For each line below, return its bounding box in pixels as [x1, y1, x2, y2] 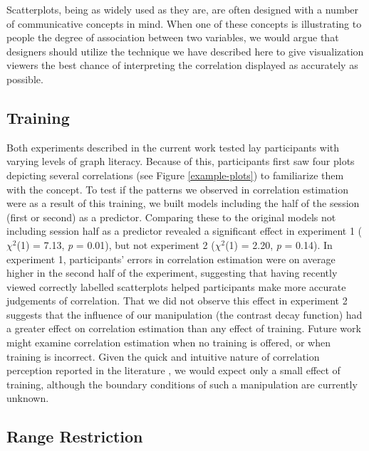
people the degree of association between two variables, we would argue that [6, 30, 339, 45]
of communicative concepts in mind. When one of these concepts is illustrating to [6, 16, 362, 31]
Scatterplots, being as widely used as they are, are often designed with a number [6, 2, 359, 16]
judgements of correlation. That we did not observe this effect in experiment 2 [6, 293, 348, 308]
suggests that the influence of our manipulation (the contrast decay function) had [6, 307, 363, 322]
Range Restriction [6, 425, 143, 447]
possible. [6, 71, 43, 86]
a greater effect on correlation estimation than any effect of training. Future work [6, 321, 361, 336]
